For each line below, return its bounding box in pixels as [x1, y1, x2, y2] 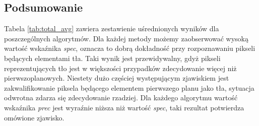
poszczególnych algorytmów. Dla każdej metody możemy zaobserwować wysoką [4, 33, 248, 43]
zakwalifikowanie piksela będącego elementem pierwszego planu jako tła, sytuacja [4, 82, 254, 93]
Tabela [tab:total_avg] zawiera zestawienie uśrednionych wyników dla [4, 23, 219, 34]
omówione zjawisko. [4, 112, 64, 122]
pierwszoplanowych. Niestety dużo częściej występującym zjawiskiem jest [4, 73, 229, 83]
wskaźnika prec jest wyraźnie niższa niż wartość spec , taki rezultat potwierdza [4, 102, 244, 112]
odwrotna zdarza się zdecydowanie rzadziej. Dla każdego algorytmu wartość [4, 92, 238, 103]
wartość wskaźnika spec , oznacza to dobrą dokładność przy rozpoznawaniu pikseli [4, 43, 255, 53]
